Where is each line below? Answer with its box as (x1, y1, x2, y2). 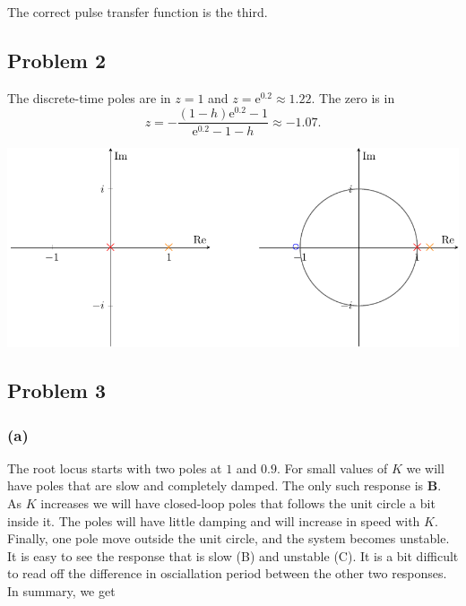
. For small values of (277, 458, 388, 477)
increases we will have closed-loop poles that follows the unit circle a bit (40, 494, 436, 512)
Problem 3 (7, 377, 106, 404)
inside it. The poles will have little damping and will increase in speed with (7, 511, 420, 530)
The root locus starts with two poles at (7, 458, 222, 477)
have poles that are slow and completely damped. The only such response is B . (7, 476, 442, 495)
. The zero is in (311, 88, 395, 107)
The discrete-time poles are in (7, 88, 171, 107)
